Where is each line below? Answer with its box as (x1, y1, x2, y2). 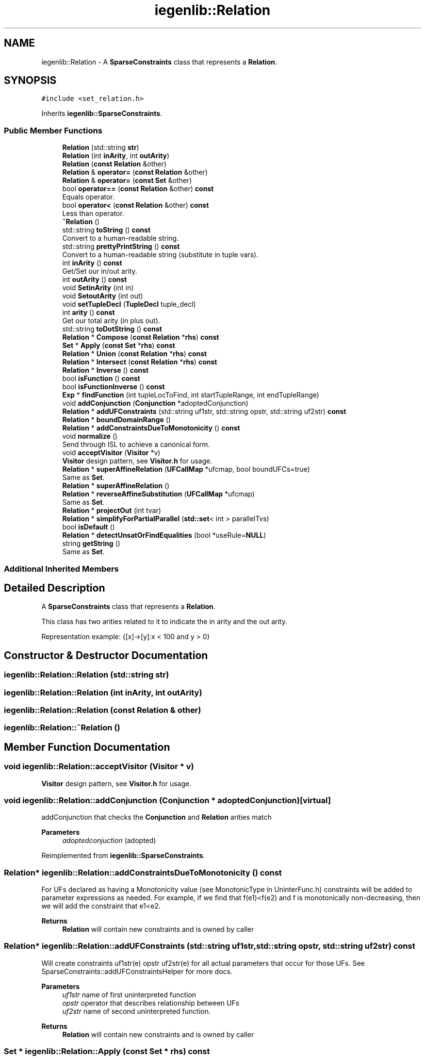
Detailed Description (4, 581, 105, 594)
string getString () (62, 539, 120, 548)
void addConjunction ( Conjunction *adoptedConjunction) (62, 399, 248, 408)
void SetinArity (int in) (62, 283, 134, 292)
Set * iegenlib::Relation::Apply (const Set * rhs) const (4, 1046, 210, 1057)
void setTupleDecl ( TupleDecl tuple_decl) (62, 300, 196, 309)
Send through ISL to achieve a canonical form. (62, 440, 210, 449)
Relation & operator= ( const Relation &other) (62, 168, 208, 177)
